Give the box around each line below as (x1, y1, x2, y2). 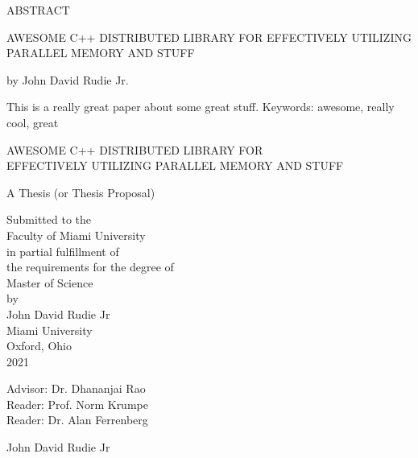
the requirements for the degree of (6, 258, 174, 275)
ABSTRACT (6, 2, 70, 18)
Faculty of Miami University (6, 226, 146, 243)
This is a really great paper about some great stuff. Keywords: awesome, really (6, 98, 395, 115)
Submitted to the (6, 211, 92, 228)
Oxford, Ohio (6, 337, 72, 354)
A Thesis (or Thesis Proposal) (6, 184, 155, 200)
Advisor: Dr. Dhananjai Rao (6, 380, 146, 397)
